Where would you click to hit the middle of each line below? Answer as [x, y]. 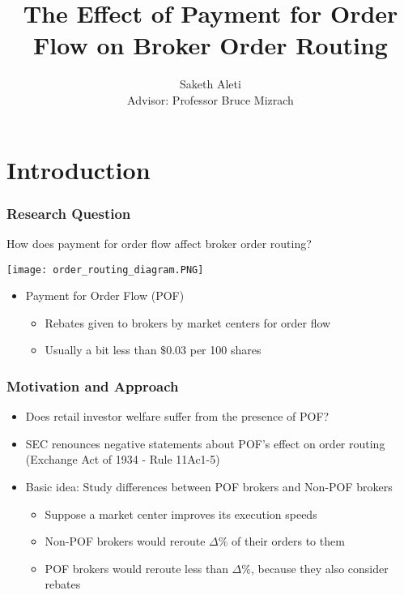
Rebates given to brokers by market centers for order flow [188, 322]
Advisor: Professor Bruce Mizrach [211, 99]
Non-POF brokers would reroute [125, 541]
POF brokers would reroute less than [136, 568]
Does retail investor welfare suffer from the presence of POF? [177, 416]
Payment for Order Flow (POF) [105, 295]
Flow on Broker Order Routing [211, 45]
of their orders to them [288, 541]
